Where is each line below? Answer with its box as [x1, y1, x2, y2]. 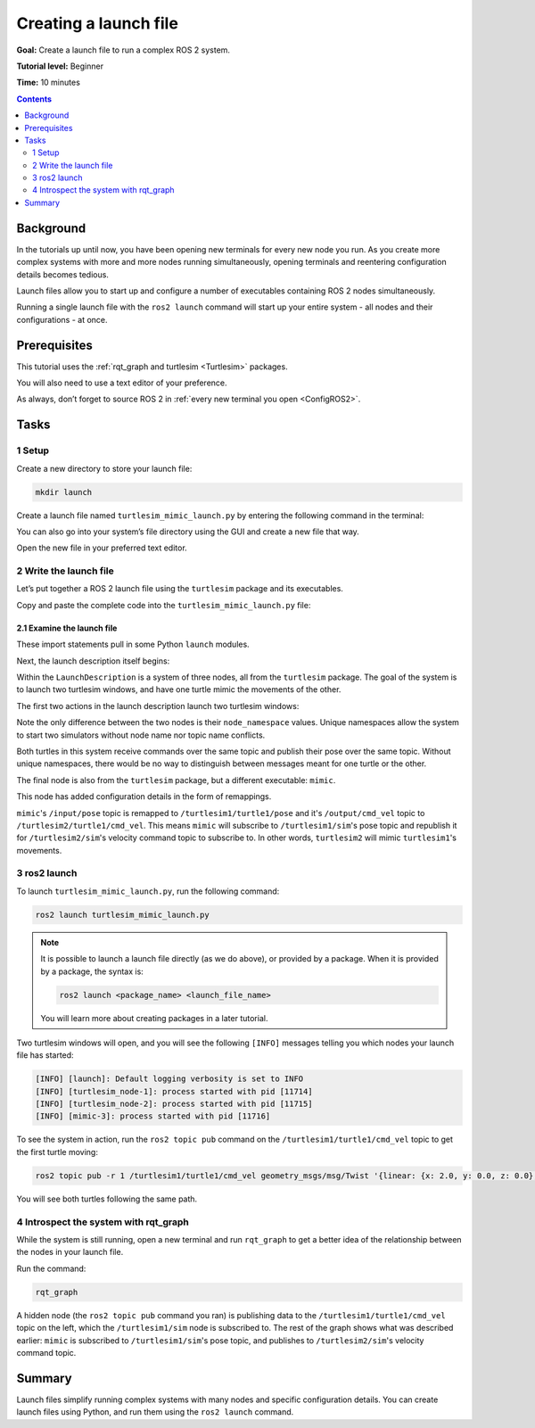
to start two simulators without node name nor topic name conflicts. [16, 730, 266, 740]
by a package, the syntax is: [40, 966, 144, 977]
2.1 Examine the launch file [16, 623, 118, 633]
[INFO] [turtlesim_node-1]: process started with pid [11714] [35, 1086, 313, 1096]
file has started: [16, 1050, 75, 1061]
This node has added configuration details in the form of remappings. [16, 791, 272, 802]
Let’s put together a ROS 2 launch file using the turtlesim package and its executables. [16, 583, 343, 594]
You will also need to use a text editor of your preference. [16, 377, 227, 388]
